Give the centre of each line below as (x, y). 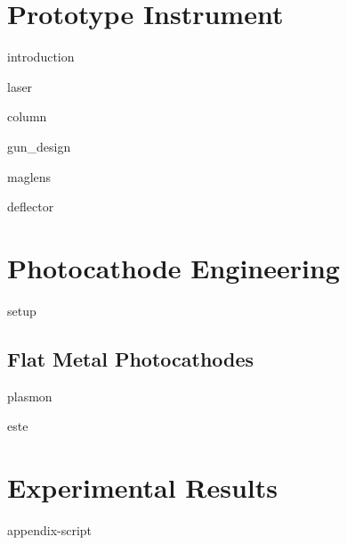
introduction (41, 57)
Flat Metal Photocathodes (131, 358)
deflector (31, 206)
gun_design (39, 146)
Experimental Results (142, 487)
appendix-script (50, 529)
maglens (29, 176)
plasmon (30, 396)
